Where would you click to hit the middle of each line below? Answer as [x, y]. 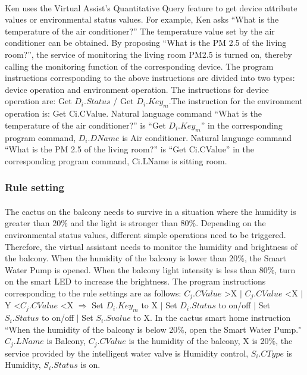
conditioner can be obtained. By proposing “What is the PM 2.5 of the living [146, 43]
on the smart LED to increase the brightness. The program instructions [135, 281]
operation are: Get [38, 101]
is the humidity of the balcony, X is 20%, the [211, 341]
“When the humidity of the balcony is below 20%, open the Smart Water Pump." [153, 329]
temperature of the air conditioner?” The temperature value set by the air [140, 31]
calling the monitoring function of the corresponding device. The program [139, 66]
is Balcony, [66, 341]
